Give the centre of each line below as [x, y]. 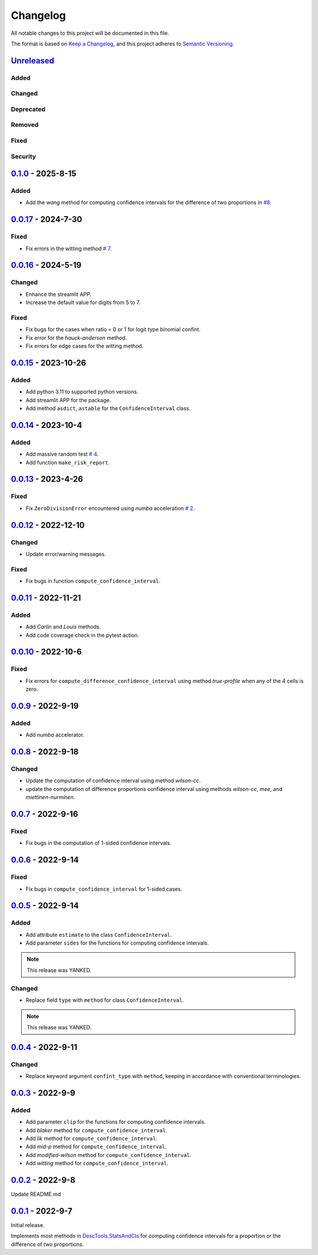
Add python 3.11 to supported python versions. [82, 392]
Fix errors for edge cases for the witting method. [85, 346]
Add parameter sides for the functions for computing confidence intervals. [117, 943]
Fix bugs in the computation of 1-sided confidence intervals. [99, 843]
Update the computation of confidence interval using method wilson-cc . [113, 781]
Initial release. [28, 1225]
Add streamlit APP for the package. [68, 400]
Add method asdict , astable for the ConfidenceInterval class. [108, 408]
